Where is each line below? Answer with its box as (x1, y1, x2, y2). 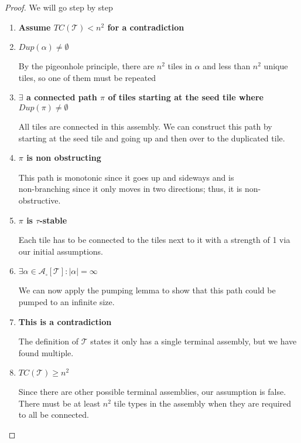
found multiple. (18, 346, 74, 359)
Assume (18, 21, 51, 33)
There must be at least (18, 397, 101, 409)
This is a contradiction (18, 315, 112, 327)
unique (264, 60, 288, 72)
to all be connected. (18, 408, 89, 421)
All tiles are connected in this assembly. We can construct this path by (18, 120, 272, 132)
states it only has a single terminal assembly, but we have (90, 335, 297, 347)
